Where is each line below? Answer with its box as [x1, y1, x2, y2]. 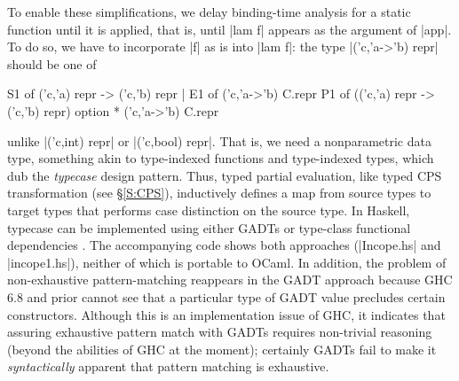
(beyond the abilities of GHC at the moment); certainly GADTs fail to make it [7, 339, 437, 358]
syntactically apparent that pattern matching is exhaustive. [7, 357, 329, 376]
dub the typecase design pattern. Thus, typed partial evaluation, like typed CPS [7, 166, 442, 184]
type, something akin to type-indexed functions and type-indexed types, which [7, 149, 434, 167]
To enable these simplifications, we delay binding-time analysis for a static [7, 3, 411, 20]
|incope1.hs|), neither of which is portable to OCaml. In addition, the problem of [7, 253, 447, 271]
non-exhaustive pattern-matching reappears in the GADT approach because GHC [7, 270, 453, 289]
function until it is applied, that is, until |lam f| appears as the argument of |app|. [7, 19, 452, 38]
